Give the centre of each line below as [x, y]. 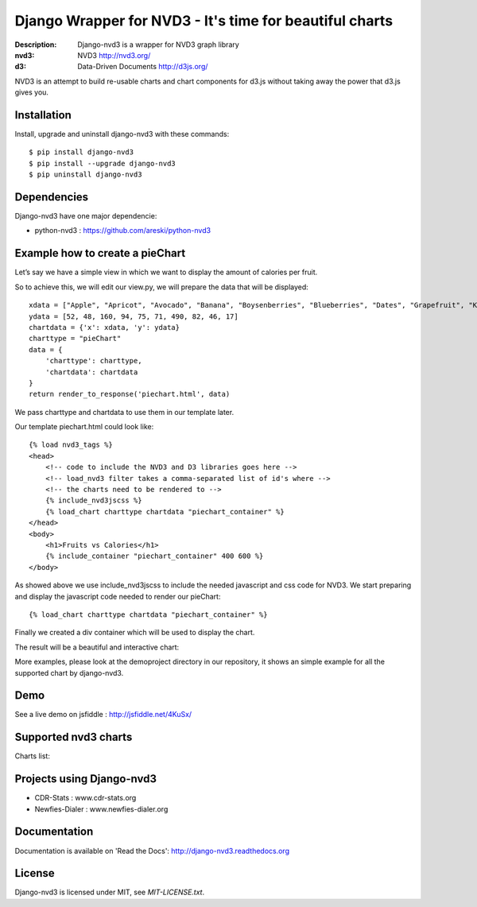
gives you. [32, 92]
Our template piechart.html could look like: [84, 427]
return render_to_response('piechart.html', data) [130, 394]
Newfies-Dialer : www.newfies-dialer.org [101, 809]
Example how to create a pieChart [100, 253]
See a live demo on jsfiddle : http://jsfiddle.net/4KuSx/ [103, 715]
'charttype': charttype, [93, 361]
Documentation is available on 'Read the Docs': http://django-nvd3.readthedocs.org [152, 851]
